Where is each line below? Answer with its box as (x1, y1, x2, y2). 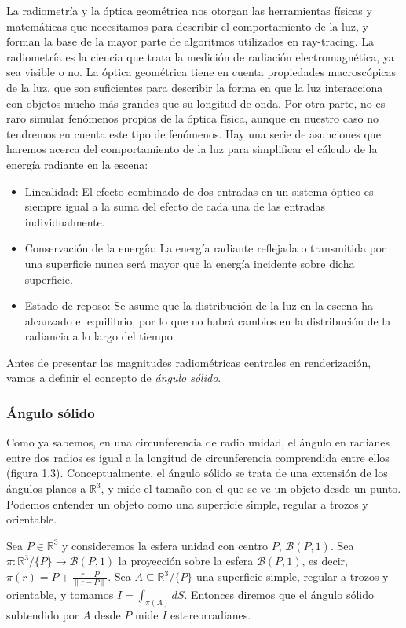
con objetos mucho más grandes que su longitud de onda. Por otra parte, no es (6, 94, 386, 111)
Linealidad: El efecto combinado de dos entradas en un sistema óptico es (24, 182, 374, 199)
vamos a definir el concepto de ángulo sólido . (6, 369, 221, 386)
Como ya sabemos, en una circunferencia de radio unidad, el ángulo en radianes (6, 434, 390, 450)
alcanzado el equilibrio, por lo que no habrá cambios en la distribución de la (24, 312, 391, 329)
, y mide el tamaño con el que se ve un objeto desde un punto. (101, 480, 401, 497)
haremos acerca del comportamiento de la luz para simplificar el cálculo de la (6, 141, 378, 157)
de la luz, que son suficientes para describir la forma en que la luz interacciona (6, 79, 383, 95)
